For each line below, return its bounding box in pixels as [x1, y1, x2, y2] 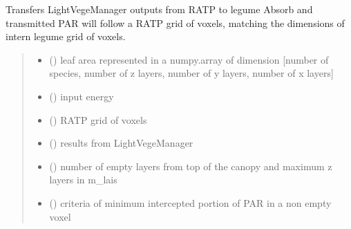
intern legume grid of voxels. [6, 29, 126, 44]
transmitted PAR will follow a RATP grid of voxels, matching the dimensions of [6, 15, 345, 30]
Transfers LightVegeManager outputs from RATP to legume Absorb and [6, 2, 313, 16]
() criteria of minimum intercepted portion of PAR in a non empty [49, 195, 332, 210]
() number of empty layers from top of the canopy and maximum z [49, 158, 332, 173]
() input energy [49, 89, 114, 103]
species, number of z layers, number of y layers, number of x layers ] [49, 66, 334, 80]
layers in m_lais [49, 172, 117, 187]
